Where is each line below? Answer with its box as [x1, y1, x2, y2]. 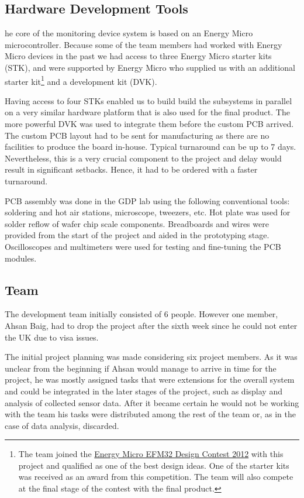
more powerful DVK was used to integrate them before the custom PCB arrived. [5, 118, 294, 130]
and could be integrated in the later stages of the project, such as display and [5, 384, 282, 397]
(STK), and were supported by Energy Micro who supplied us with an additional [5, 61, 295, 73]
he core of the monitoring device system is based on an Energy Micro [5, 27, 253, 39]
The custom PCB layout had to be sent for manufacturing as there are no [5, 129, 270, 141]
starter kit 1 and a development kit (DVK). [5, 73, 157, 87]
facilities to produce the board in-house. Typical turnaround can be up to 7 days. [5, 140, 296, 153]
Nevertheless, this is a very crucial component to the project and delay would [5, 152, 282, 164]
